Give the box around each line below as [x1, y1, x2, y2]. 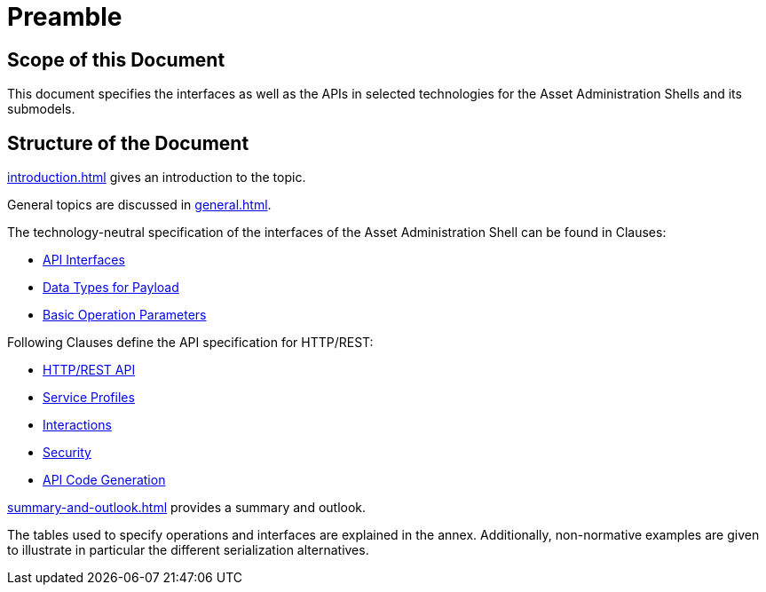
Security [43, 445, 91, 461]
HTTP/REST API [43, 362, 136, 378]
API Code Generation [43, 472, 166, 488]
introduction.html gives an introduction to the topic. [7, 170, 306, 185]
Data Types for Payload [43, 280, 179, 296]
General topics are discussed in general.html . [7, 197, 272, 213]
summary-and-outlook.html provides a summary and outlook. [7, 500, 367, 516]
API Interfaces [43, 252, 125, 268]
